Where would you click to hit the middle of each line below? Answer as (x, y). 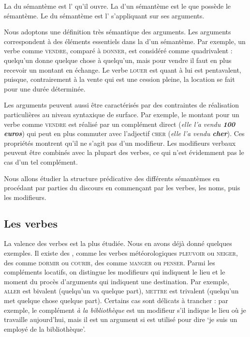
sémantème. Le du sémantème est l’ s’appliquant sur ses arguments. (104, 15)
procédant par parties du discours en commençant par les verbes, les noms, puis (122, 188)
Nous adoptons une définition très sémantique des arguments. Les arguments (118, 32)
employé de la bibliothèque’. (45, 329)
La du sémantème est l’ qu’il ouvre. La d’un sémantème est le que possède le (118, 6)
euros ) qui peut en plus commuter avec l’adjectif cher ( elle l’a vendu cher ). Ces (124, 133)
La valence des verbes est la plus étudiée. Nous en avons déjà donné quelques (118, 243)
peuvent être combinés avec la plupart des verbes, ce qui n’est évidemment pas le (124, 152)
